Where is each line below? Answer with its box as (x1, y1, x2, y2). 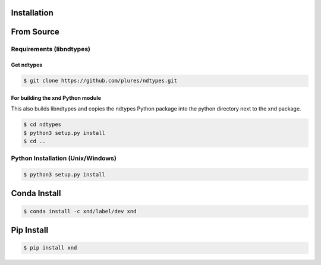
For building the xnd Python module (11, 94, 101, 101)
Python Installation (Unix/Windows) (11, 154, 117, 163)
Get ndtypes (11, 61, 43, 68)
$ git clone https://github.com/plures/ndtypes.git (23, 77, 178, 84)
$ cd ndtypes (23, 121, 62, 128)
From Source (11, 27, 59, 37)
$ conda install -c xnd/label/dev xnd (23, 208, 137, 214)
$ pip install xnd (23, 244, 77, 251)
